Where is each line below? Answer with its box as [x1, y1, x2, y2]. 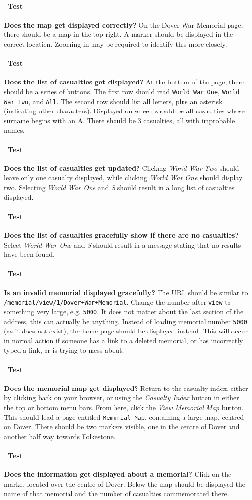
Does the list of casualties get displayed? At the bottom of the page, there [4, 77, 245, 87]
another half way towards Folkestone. [4, 431, 115, 441]
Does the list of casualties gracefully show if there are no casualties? [4, 230, 239, 240]
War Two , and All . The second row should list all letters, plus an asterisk [4, 96, 223, 106]
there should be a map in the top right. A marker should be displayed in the [4, 29, 233, 39]
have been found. [4, 249, 55, 259]
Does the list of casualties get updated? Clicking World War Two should [4, 163, 239, 173]
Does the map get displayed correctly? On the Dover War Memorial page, [4, 19, 243, 29]
